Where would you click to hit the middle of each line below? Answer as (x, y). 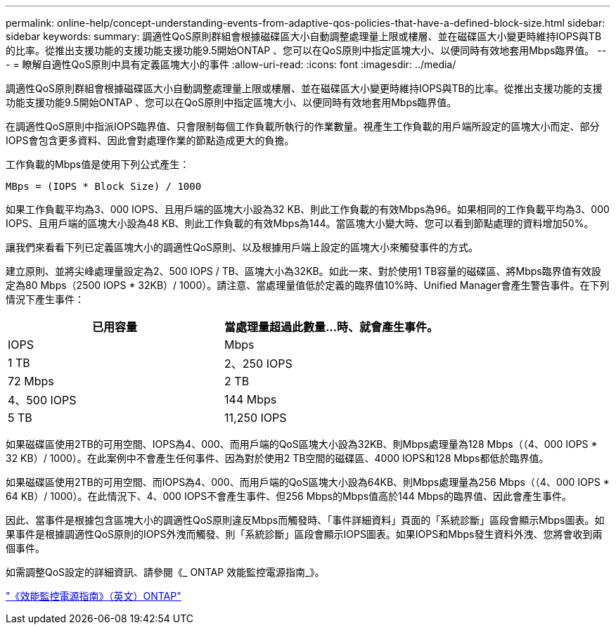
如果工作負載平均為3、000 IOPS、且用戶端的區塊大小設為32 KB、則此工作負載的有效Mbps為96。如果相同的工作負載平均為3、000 (308, 209)
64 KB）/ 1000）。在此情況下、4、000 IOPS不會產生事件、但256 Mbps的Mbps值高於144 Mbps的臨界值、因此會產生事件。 (289, 496)
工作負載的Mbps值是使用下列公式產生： (98, 164)
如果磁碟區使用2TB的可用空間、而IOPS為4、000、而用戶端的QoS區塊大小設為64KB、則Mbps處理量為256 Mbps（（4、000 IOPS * (308, 482)
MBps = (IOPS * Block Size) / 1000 (104, 186)
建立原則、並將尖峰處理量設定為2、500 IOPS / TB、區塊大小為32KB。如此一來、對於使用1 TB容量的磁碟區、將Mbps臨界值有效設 (303, 271)
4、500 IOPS (42, 400)
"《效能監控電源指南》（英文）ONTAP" (94, 596)
